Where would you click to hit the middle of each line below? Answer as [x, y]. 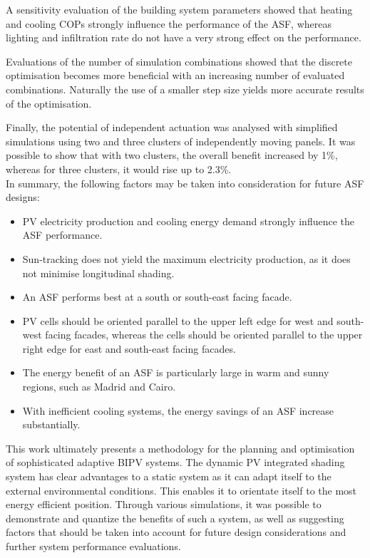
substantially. [51, 424]
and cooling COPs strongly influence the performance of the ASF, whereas [169, 23]
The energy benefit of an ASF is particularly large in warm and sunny [176, 372]
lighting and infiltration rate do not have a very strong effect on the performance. [184, 37]
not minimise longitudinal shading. [98, 273]
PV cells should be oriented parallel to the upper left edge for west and [178, 320]
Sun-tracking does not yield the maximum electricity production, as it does [186, 258]
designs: [23, 197]
